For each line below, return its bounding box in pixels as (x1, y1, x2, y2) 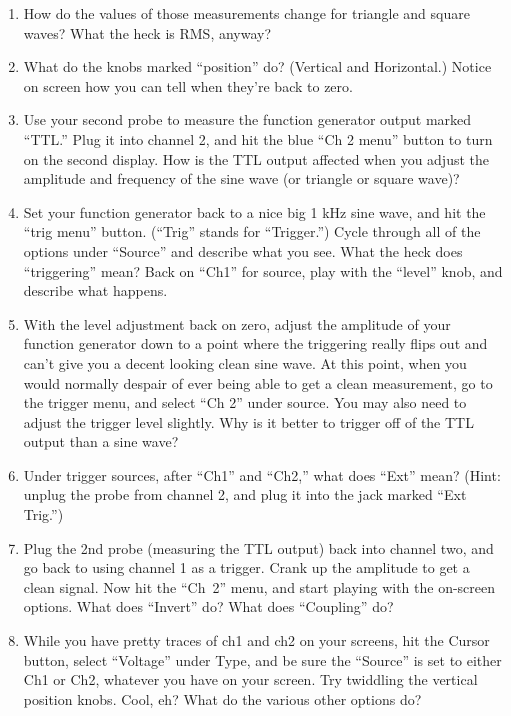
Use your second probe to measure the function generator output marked (23, 109, 472, 130)
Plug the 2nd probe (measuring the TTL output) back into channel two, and (23, 537, 494, 558)
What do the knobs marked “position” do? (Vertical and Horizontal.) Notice (23, 56, 492, 77)
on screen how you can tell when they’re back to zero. (23, 75, 353, 96)
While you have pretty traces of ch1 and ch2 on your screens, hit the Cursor (23, 630, 490, 651)
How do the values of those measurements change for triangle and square (23, 3, 470, 23)
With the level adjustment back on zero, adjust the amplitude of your (23, 313, 451, 334)
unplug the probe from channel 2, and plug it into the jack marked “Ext (23, 484, 467, 505)
